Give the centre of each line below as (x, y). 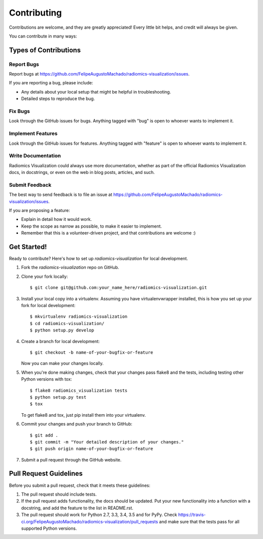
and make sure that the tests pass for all (199, 521)
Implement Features (33, 134)
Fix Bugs (19, 111)
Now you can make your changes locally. (62, 364)
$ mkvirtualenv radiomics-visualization (79, 317)
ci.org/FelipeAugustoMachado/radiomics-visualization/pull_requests (90, 521)
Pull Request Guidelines (46, 473)
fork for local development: (48, 306)
